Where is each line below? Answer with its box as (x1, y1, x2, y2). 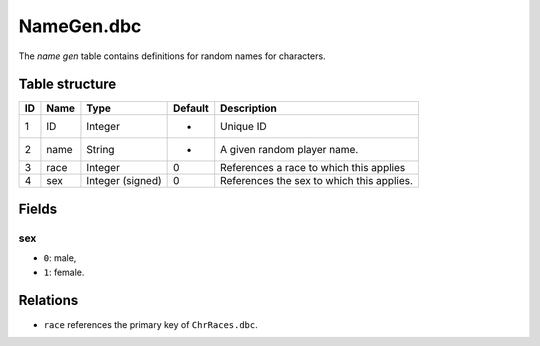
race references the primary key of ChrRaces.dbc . (43, 318, 259, 330)
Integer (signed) (86, 174, 162, 188)
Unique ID (220, 120, 267, 134)
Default (173, 101, 209, 115)
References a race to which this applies (220, 161, 406, 175)
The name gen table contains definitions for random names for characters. (18, 50, 326, 62)
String (86, 143, 115, 157)
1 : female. (43, 266, 85, 278)
